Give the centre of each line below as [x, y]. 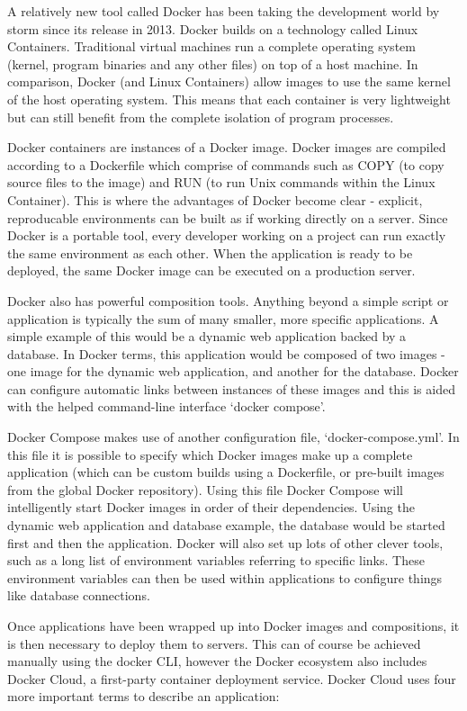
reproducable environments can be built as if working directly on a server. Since [228, 217]
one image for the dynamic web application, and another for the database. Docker [233, 371]
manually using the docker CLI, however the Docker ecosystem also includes [217, 661]
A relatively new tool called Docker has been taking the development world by [224, 11]
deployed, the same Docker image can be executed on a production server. [211, 270]
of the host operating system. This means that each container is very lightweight [229, 99]
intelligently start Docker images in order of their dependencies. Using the [211, 507]
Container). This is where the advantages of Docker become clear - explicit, [215, 199]
